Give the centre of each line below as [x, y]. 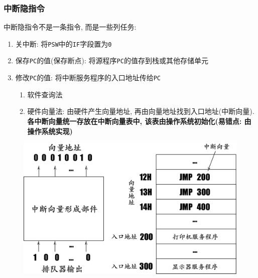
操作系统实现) [50, 131]
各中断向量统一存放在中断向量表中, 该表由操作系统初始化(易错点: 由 [139, 121]
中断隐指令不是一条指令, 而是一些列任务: [70, 27]
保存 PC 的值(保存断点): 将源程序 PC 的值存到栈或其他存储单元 [112, 60]
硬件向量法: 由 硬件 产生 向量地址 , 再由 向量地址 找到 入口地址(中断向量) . [141, 111]
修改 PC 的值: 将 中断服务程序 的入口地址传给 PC [88, 78]
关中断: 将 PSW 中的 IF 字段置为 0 [63, 43]
